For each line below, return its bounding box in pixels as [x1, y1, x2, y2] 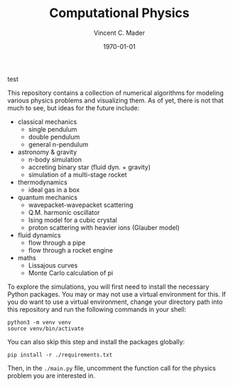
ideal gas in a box [28, 185, 80, 193]
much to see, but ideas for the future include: [7, 103, 140, 112]
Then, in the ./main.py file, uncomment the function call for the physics [7, 364, 217, 372]
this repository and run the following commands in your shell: [7, 304, 187, 314]
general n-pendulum [28, 140, 89, 149]
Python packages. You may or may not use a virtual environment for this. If [7, 290, 226, 298]
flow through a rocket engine [28, 245, 114, 254]
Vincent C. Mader [93, 28, 146, 37]
